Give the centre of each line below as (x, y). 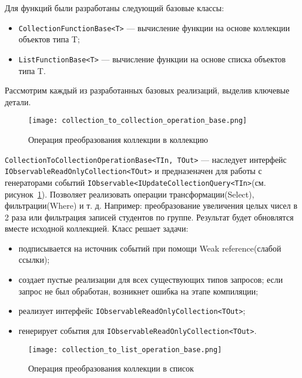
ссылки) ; (34, 260)
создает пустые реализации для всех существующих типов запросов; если (151, 280)
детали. (18, 101)
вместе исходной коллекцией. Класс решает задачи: (97, 228)
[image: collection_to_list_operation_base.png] (125, 349)
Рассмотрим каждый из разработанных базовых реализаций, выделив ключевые (147, 90)
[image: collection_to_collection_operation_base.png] (138, 121)
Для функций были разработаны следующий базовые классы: (115, 8)
